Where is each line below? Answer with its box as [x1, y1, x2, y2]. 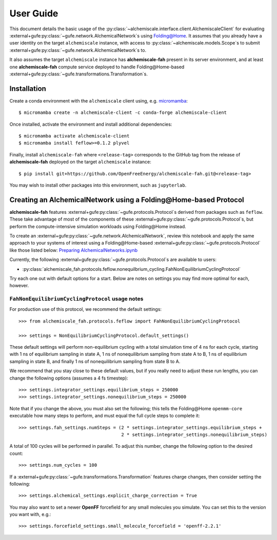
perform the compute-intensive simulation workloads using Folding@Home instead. [9, 223, 187, 229]
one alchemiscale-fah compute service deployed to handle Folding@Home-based [9, 64, 185, 70]
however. [9, 283, 29, 289]
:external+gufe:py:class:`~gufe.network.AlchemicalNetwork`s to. [9, 47, 146, 53]
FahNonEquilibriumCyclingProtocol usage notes [9, 295, 144, 303]
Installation [9, 84, 46, 93]
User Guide [9, 8, 58, 19]
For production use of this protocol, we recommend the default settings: [9, 306, 162, 312]
